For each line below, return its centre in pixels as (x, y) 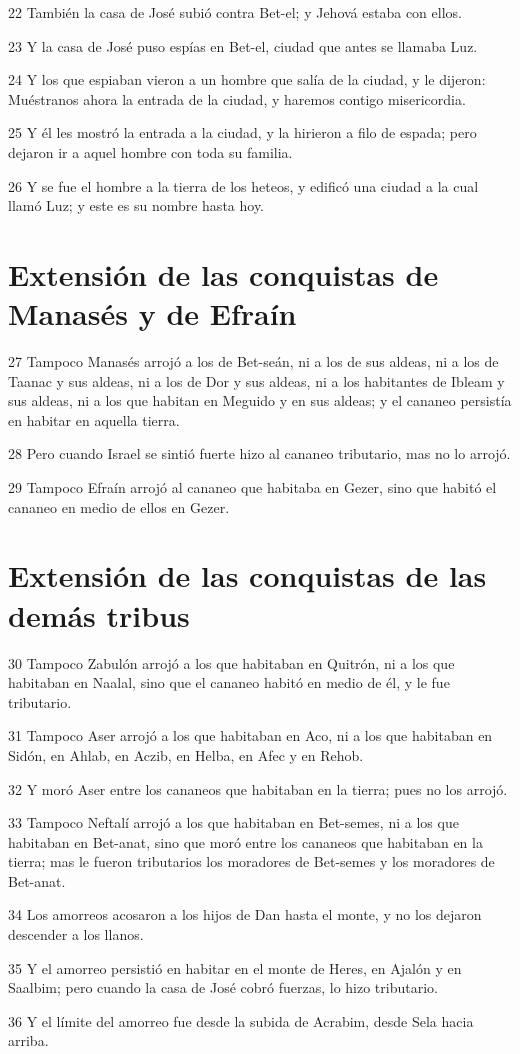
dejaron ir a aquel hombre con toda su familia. (150, 151)
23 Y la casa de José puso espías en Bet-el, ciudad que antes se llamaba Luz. (243, 45)
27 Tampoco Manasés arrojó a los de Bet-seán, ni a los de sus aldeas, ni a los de (253, 361)
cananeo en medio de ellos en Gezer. (119, 506)
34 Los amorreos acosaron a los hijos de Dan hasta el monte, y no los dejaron (245, 914)
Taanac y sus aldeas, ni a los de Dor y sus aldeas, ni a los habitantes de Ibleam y (256, 380)
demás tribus (99, 614)
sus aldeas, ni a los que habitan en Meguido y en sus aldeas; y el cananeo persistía (260, 400)
